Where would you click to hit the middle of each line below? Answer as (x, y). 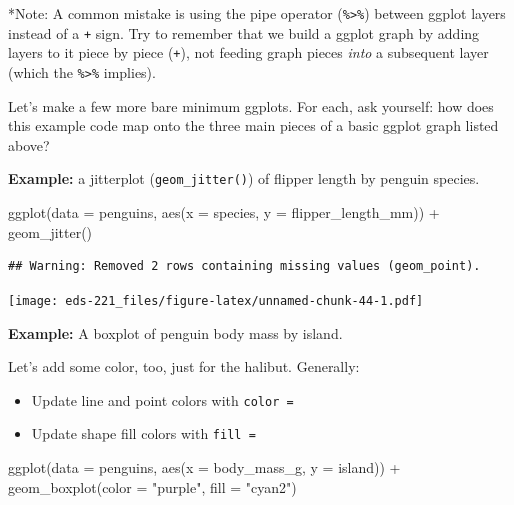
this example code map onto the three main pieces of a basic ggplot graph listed (253, 125)
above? (29, 144)
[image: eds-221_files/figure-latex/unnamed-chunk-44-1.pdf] (216, 300)
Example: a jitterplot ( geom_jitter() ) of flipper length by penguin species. (244, 178)
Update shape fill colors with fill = (143, 433)
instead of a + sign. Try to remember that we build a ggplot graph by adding (244, 32)
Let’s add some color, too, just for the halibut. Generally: (184, 366)
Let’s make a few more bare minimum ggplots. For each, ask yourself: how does (251, 105)
